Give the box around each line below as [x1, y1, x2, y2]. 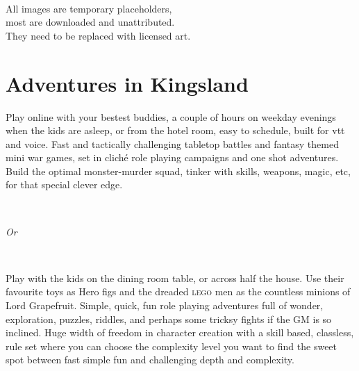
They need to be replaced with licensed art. [6, 28, 191, 42]
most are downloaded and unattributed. [6, 15, 175, 29]
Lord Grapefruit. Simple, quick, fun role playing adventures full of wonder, [6, 298, 324, 313]
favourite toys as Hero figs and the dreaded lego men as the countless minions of [6, 284, 351, 299]
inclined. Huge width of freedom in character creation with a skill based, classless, [6, 325, 354, 340]
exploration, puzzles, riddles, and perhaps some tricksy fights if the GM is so [6, 311, 332, 326]
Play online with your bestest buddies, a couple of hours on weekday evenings [6, 109, 336, 124]
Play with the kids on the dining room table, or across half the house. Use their [6, 270, 344, 285]
